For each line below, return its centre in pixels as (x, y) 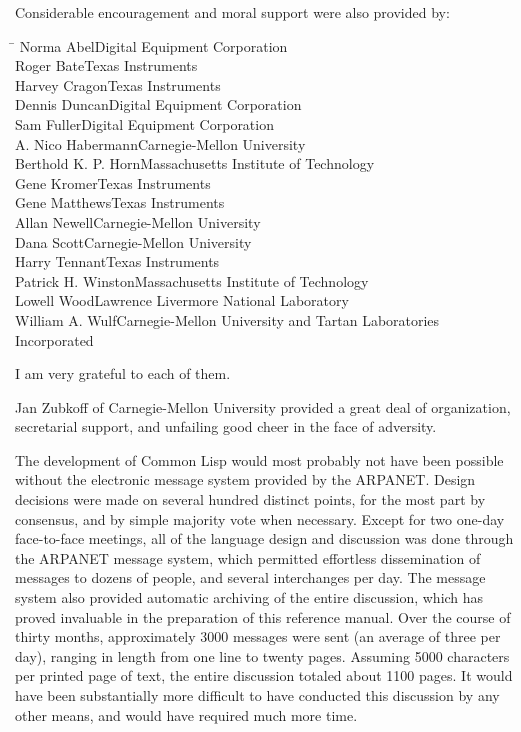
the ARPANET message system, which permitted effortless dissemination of (248, 557)
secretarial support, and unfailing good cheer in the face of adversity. (226, 426)
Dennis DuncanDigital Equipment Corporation (158, 104)
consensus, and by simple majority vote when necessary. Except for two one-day (260, 518)
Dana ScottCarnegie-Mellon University (133, 241)
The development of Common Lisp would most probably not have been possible (259, 459)
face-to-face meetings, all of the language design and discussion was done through (264, 538)
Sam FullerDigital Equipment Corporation (144, 123)
